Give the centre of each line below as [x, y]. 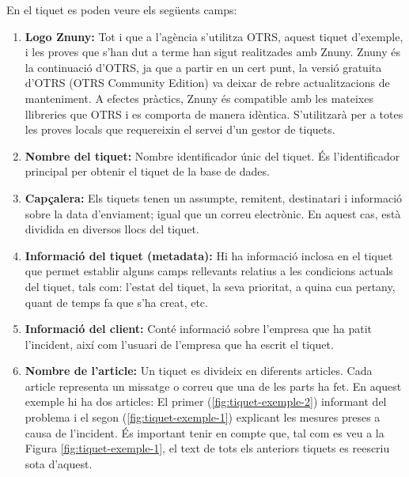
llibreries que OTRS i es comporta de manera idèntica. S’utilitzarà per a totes [214, 114]
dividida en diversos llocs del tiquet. [112, 229]
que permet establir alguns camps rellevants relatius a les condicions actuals [209, 271]
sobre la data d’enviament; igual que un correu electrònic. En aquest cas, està [213, 213]
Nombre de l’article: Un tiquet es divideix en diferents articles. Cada [199, 371]
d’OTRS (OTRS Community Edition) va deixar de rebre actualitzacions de [207, 83]
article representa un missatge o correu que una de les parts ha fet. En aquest [213, 386]
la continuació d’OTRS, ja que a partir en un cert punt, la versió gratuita [203, 67]
